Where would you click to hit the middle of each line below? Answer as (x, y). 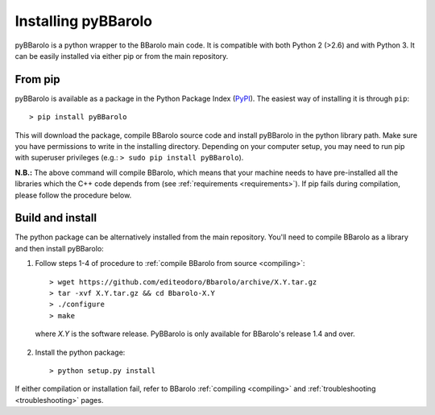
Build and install (56, 218)
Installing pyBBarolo (84, 21)
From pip (37, 79)
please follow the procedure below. (73, 195)
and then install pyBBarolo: (59, 248)
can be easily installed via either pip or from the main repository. (122, 56)
